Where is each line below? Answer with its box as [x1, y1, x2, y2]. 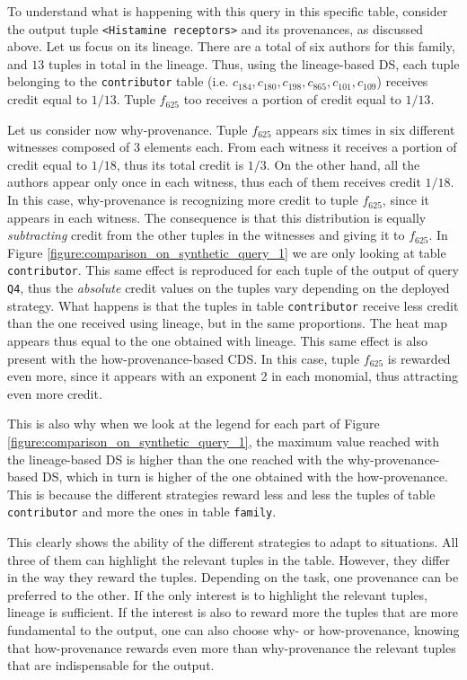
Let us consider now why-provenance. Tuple [7, 119, 248, 138]
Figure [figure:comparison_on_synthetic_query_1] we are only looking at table [7, 243, 446, 261]
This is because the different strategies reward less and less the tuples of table [7, 484, 436, 503]
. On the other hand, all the [266, 155, 420, 173]
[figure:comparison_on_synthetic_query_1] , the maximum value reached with [7, 431, 440, 450]
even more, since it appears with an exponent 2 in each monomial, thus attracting [7, 366, 458, 385]
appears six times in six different [276, 119, 455, 138]
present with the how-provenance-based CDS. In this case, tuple [7, 349, 360, 367]
